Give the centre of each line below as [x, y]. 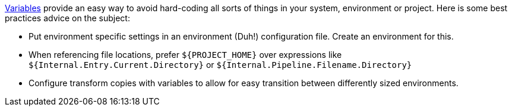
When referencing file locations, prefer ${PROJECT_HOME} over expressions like [185, 55]
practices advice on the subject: [67, 18]
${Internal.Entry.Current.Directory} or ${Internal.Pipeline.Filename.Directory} [220, 65]
